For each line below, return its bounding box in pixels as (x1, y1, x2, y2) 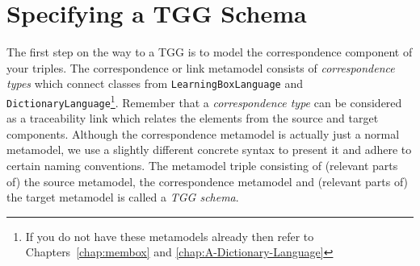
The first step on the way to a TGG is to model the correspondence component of (6, 44, 413, 60)
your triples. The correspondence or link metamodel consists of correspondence (6, 59, 395, 76)
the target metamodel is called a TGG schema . (6, 189, 239, 206)
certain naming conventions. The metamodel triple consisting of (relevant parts (6, 157, 398, 174)
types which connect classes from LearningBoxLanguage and (6, 75, 303, 92)
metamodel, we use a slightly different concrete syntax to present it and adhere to (6, 141, 412, 158)
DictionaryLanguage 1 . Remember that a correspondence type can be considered (6, 91, 402, 110)
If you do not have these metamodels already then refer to (25, 227, 314, 244)
